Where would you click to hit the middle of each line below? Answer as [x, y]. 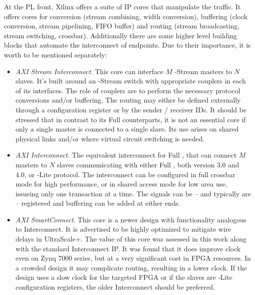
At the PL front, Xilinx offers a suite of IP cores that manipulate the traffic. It [122, 6]
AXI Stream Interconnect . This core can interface [89, 71]
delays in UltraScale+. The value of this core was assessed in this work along [131, 239]
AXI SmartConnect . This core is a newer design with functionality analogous [131, 219]
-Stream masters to [203, 71]
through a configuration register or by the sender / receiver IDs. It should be [131, 109]
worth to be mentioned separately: [56, 54]
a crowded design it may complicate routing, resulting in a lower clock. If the [131, 267]
